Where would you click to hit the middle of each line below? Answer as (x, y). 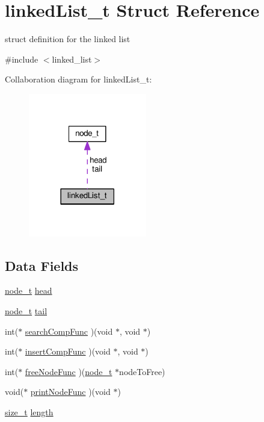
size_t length (29, 412)
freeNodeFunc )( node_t (69, 371)
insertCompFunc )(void (68, 351)
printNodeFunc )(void (70, 392)
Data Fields (42, 265)
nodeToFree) (142, 371)
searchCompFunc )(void (69, 331)
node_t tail (26, 311)
